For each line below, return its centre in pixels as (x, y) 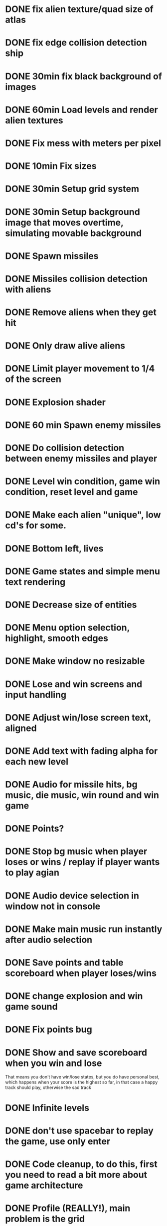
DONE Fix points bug (49, 1030)
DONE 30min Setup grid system (72, 189)
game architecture (44, 1185)
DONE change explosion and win (74, 996)
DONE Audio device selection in (72, 895)
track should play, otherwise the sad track (48, 1087)
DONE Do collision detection (65, 448)
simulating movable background (74, 233)
